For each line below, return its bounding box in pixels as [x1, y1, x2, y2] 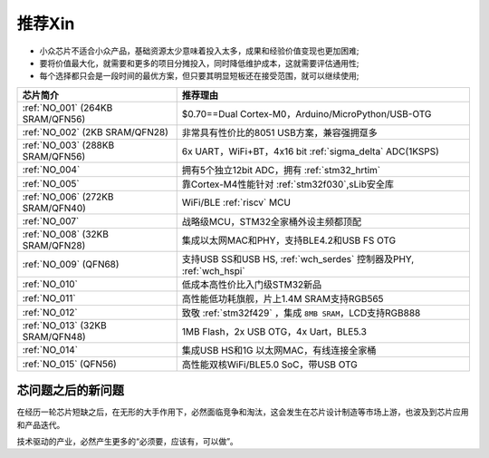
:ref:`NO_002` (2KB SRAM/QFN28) [22, 125, 169, 138]
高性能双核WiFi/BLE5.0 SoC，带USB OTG [181, 358, 358, 371]
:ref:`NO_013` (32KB [22, 318, 108, 331]
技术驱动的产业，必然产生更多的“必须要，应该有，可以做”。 [16, 436, 239, 447]
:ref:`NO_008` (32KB [22, 228, 109, 240]
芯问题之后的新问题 [16, 383, 124, 398]
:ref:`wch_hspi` [181, 264, 245, 277]
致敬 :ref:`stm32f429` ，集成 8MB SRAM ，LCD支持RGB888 [181, 307, 421, 319]
